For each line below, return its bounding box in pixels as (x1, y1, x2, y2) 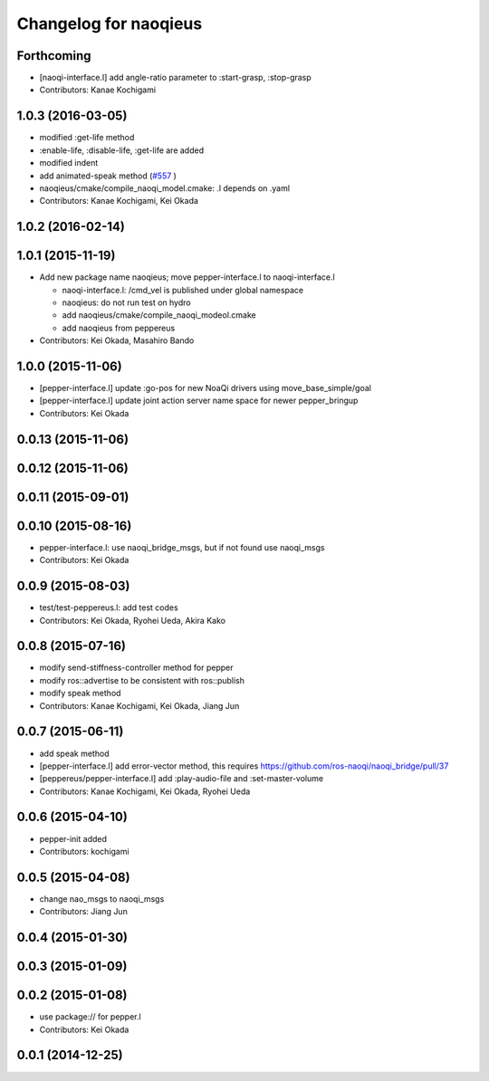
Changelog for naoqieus (16, 14, 203, 33)
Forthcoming (16, 48, 91, 63)
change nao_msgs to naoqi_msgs (39, 893, 165, 904)
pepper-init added (39, 833, 108, 844)
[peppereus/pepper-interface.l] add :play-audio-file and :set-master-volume (39, 773, 324, 784)
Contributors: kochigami (39, 846, 130, 856)
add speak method (39, 748, 110, 759)
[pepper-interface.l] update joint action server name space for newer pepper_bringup (39, 395, 359, 407)
